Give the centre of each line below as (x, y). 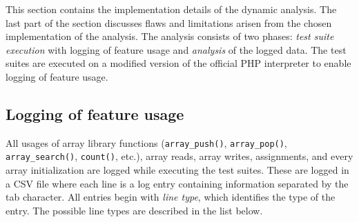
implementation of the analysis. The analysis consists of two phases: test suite (170, 36)
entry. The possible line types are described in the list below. (134, 210)
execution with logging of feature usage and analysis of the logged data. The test (176, 49)
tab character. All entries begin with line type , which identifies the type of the (171, 197)
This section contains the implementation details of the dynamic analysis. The (171, 9)
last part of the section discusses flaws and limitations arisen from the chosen (169, 22)
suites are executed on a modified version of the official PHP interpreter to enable (178, 63)
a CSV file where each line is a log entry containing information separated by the (177, 183)
